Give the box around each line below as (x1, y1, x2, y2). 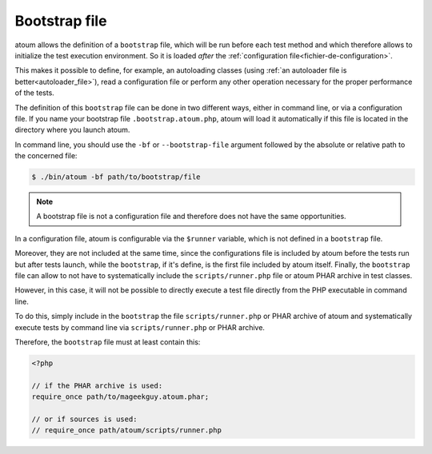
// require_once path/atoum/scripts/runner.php (31, 426, 222, 435)
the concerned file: (14, 151, 78, 161)
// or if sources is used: (31, 414, 138, 424)
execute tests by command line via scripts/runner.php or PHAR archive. (14, 322, 266, 332)
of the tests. (14, 88, 55, 98)
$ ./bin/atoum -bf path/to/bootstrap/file (31, 173, 201, 181)
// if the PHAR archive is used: (31, 380, 163, 390)
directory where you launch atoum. (14, 125, 130, 135)
